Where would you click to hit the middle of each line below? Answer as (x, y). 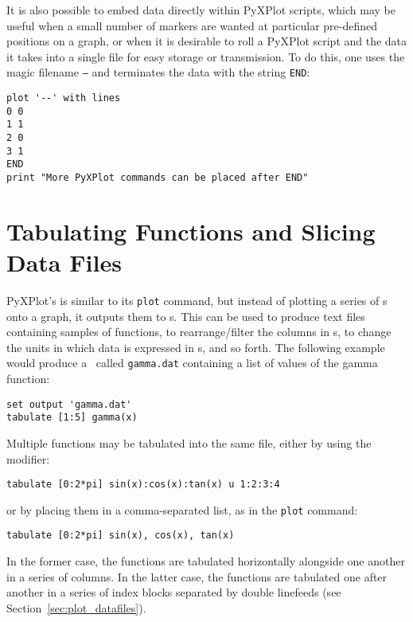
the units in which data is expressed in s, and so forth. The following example (196, 347)
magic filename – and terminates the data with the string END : (158, 72)
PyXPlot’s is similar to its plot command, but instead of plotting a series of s (197, 300)
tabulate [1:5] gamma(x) (72, 418)
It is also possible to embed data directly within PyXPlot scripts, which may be (201, 10)
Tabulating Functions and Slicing (191, 231)
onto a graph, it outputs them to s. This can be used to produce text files (186, 316)
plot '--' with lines (64, 98)
